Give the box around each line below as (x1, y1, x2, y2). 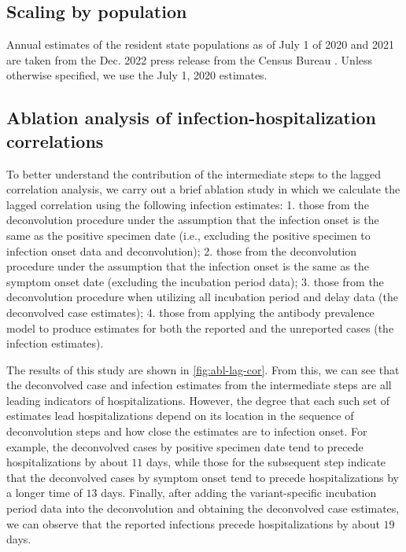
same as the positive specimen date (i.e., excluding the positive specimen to (6, 226, 371, 243)
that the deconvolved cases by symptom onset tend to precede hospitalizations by (6, 469, 400, 485)
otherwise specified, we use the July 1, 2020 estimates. (6, 67, 268, 83)
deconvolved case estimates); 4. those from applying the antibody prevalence (6, 304, 375, 320)
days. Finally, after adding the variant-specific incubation (101, 484, 377, 501)
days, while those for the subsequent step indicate (146, 454, 386, 470)
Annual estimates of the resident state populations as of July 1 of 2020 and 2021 (6, 36, 395, 53)
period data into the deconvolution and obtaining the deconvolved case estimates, (6, 500, 400, 517)
